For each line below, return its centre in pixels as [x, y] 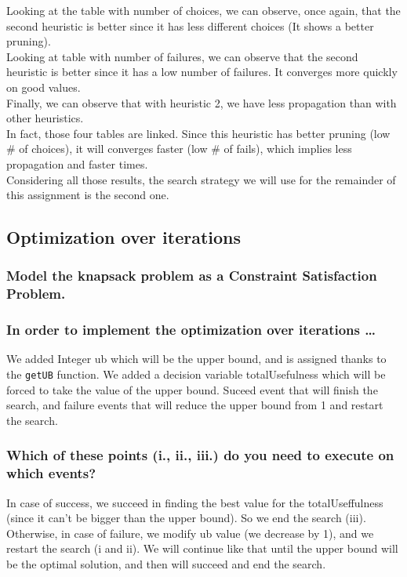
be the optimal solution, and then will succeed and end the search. [166, 564]
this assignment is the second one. [88, 195]
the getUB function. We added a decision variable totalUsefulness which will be [196, 374]
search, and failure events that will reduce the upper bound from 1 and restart [195, 405]
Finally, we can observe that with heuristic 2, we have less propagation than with [202, 102]
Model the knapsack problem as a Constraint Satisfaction [192, 276]
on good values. [44, 87]
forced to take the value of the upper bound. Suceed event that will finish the [192, 389]
